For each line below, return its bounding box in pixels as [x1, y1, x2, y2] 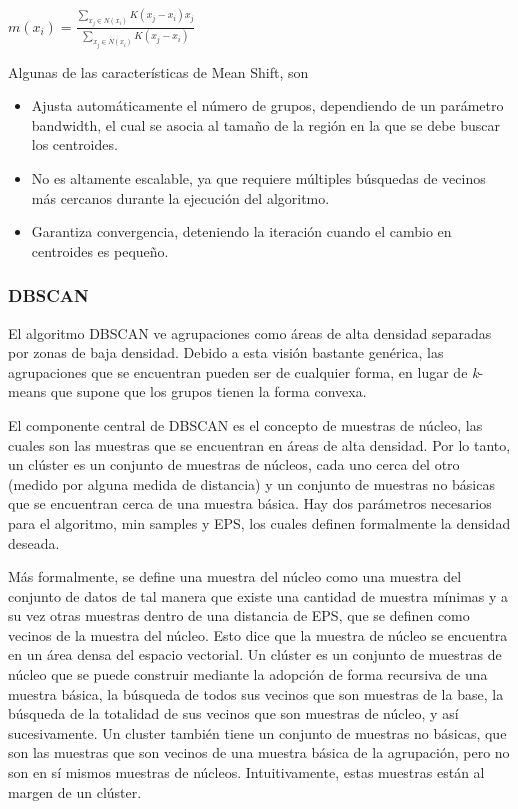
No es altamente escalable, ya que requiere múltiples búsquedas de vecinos [31, 167, 486, 188]
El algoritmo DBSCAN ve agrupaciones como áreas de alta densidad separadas [8, 322, 492, 343]
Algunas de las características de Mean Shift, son [8, 61, 309, 82]
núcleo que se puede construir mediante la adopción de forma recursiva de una [8, 664, 488, 685]
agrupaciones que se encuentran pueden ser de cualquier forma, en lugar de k [8, 361, 479, 382]
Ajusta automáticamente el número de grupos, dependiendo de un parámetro [31, 95, 504, 116]
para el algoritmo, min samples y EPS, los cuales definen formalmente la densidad [8, 512, 511, 533]
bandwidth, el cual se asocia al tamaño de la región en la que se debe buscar [31, 114, 500, 135]
